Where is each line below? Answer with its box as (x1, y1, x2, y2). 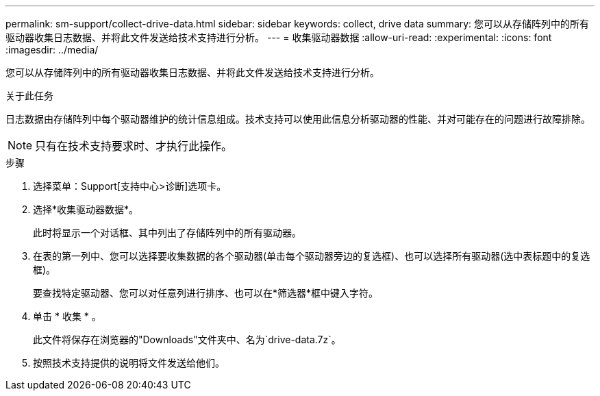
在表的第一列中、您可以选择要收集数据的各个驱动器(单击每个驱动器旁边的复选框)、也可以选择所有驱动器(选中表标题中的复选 (33, 250, 590, 262)
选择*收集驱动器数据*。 (33, 203, 139, 215)
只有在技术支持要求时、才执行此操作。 (35, 139, 233, 153)
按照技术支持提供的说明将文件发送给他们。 (33, 357, 225, 369)
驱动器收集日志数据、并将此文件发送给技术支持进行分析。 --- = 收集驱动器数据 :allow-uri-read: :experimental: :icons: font (5, 32, 552, 43)
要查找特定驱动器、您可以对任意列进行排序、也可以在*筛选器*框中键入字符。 (33, 287, 379, 299)
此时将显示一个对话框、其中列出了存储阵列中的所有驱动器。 (33, 227, 301, 238)
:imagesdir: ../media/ (5, 44, 99, 55)
